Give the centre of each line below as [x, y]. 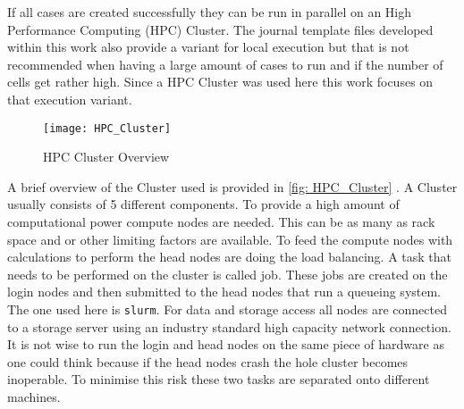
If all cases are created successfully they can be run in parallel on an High [210, 12]
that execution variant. [70, 99]
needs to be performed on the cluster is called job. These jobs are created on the [228, 274]
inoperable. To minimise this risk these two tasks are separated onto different [219, 379]
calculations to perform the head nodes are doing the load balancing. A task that [229, 257]
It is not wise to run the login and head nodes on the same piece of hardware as [226, 344]
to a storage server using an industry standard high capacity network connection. [229, 326]
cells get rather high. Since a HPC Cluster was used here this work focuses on [220, 82]
